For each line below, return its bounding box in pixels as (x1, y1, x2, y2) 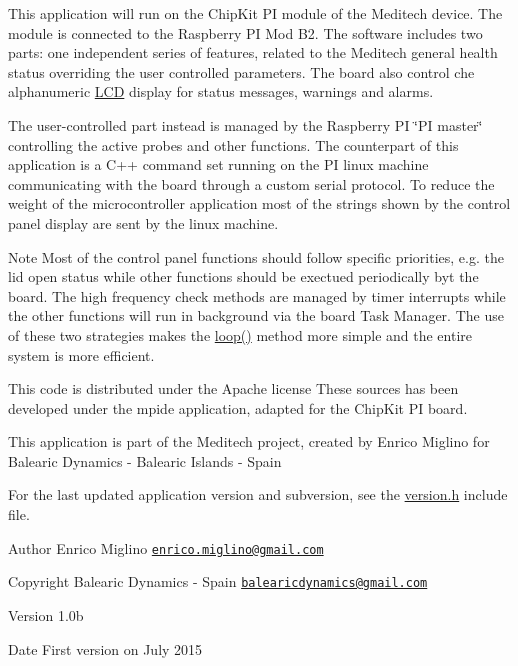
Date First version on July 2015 (8, 638, 203, 659)
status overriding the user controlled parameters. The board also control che (8, 61, 475, 82)
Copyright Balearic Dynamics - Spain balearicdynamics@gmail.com (8, 571, 428, 592)
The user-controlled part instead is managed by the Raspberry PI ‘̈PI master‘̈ (8, 114, 483, 135)
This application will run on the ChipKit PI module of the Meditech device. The (8, 3, 503, 23)
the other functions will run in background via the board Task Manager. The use (8, 305, 504, 326)
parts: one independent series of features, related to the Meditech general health (8, 42, 498, 63)
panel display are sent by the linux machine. (8, 212, 279, 233)
